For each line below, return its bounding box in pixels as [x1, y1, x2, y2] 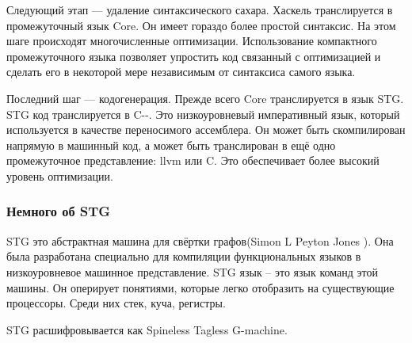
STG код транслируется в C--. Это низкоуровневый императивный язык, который [6, 105, 400, 122]
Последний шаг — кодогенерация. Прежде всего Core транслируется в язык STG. [6, 90, 404, 106]
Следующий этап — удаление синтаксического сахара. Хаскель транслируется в [6, 2, 393, 17]
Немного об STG [6, 201, 111, 221]
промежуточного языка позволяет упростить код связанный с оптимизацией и [6, 48, 381, 64]
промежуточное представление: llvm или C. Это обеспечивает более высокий [6, 152, 380, 169]
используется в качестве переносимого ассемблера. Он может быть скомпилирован [6, 121, 406, 138]
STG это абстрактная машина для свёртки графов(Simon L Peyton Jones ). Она [6, 232, 394, 249]
